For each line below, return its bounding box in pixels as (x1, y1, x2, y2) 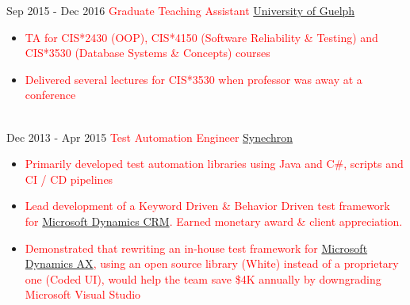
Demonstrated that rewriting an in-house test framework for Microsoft (25, 239, 368, 256)
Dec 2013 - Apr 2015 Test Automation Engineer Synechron (6, 128, 293, 145)
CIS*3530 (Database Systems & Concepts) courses (25, 44, 270, 61)
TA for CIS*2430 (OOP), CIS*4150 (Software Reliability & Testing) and (25, 29, 378, 45)
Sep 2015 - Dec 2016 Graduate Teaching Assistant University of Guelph (6, 2, 355, 18)
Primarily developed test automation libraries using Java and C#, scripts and (25, 155, 404, 172)
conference (25, 86, 76, 103)
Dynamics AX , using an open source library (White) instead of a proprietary (25, 255, 399, 272)
